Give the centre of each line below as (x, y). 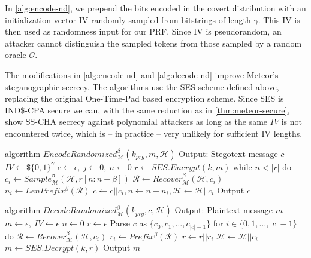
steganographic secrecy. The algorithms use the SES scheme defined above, (142, 86)
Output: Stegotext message (228, 153)
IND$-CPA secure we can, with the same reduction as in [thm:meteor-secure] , (147, 110)
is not (292, 122)
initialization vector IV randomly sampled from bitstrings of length (128, 19)
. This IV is (279, 19)
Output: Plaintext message (224, 210)
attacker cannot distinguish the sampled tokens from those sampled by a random (153, 43)
